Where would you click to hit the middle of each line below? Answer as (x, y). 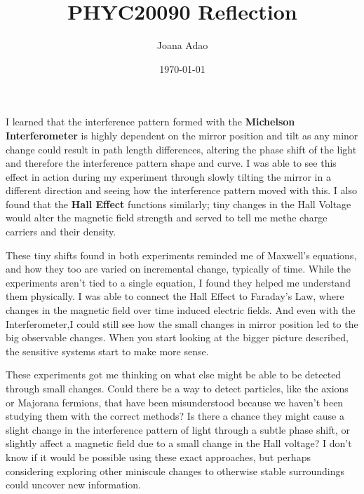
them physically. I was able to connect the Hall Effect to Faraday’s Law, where (175, 296)
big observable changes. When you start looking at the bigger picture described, (177, 337)
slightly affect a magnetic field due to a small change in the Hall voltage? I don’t (179, 443)
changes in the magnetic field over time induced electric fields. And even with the (181, 310)
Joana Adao (182, 45)
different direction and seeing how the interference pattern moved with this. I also (181, 190)
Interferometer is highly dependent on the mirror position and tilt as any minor (182, 135)
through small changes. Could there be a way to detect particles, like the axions (177, 388)
